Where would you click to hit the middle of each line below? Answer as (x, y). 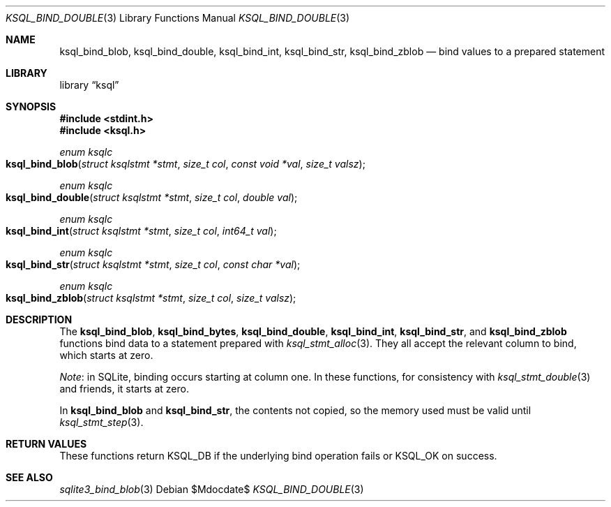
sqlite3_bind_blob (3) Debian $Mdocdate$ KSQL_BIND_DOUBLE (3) (212, 489)
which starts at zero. (106, 355)
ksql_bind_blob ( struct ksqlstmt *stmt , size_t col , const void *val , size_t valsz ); (186, 164)
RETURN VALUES (46, 444)
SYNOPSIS (31, 106)
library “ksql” (89, 85)
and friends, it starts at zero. (124, 389)
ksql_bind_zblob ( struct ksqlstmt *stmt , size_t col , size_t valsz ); (151, 298)
